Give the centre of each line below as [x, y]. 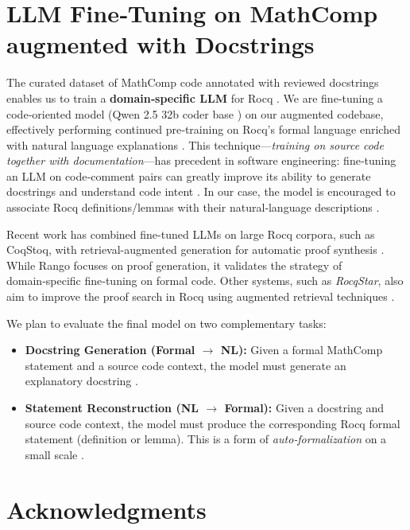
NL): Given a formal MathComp [302, 350]
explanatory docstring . [81, 381]
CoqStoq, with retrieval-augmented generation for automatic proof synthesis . [195, 249]
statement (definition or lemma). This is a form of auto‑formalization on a [206, 439]
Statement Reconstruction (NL [112, 407]
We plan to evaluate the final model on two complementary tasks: [166, 323]
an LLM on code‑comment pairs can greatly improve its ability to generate [189, 175]
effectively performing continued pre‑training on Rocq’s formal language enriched [203, 129]
